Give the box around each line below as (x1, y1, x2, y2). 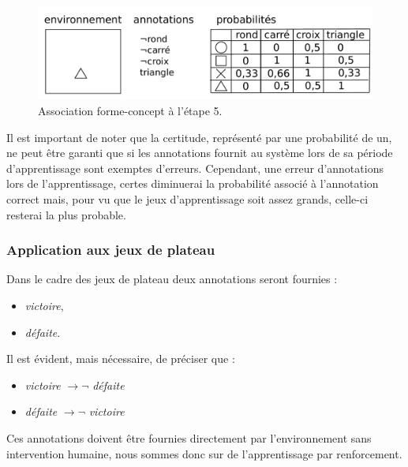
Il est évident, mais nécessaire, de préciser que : (6, 350, 235, 367)
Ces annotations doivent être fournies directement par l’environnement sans (6, 429, 372, 446)
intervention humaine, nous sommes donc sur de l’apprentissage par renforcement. (6, 445, 402, 461)
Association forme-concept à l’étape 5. (38, 103, 223, 119)
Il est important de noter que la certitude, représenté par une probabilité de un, (6, 129, 392, 145)
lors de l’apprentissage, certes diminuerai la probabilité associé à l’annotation (6, 175, 379, 192)
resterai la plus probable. (6, 206, 126, 222)
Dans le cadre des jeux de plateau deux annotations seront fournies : (6, 271, 338, 287)
